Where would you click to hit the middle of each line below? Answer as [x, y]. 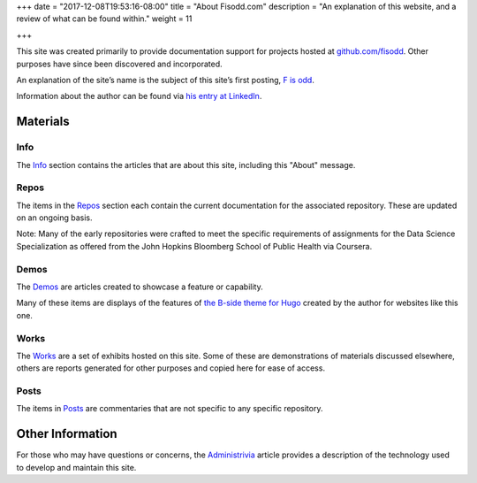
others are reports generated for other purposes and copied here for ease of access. [171, 368]
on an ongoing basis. [54, 218]
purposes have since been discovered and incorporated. [119, 64]
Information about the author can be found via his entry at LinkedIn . [139, 96]
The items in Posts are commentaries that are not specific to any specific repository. [170, 409]
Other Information [67, 434]
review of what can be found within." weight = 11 [104, 19]
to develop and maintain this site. [76, 467]
